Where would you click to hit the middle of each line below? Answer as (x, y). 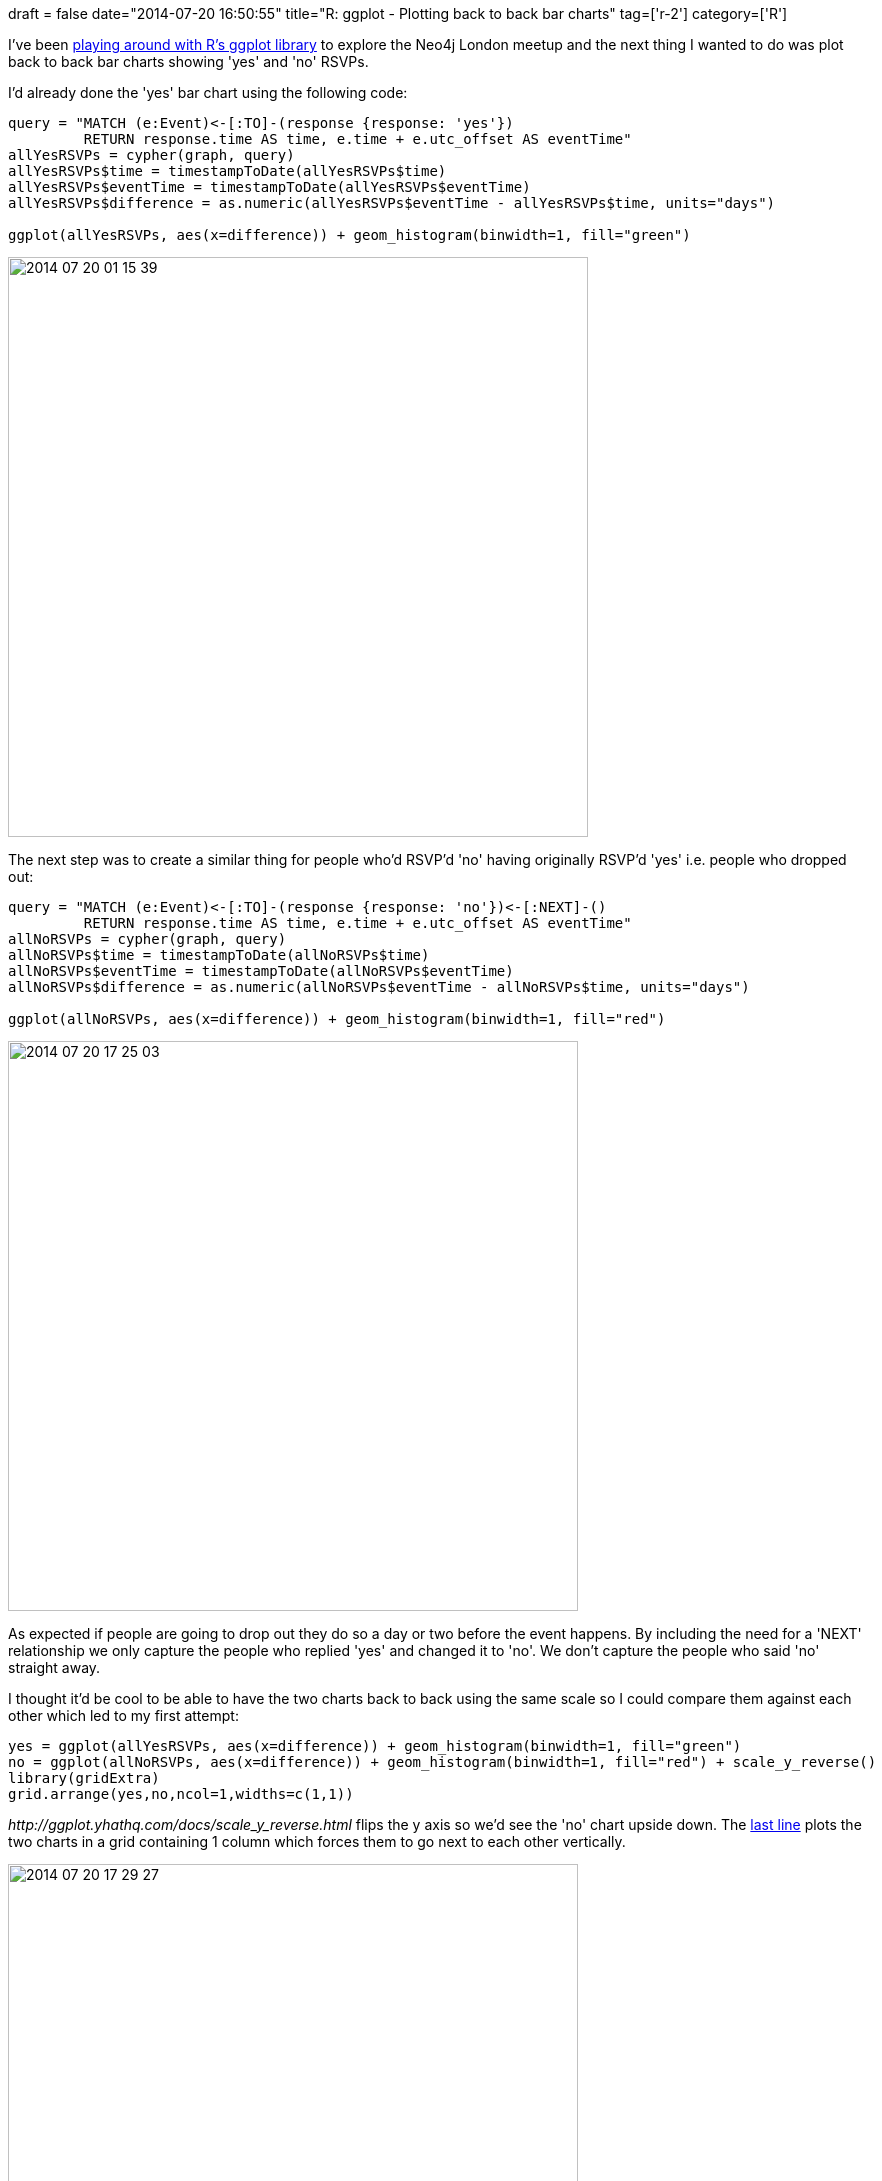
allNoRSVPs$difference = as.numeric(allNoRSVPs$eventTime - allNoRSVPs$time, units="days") (379, 987)
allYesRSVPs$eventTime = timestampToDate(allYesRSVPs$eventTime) (269, 187)
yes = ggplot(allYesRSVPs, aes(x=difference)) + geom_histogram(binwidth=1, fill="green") (375, 1746)
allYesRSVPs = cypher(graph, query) (151, 155)
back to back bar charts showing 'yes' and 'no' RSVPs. (188, 61)
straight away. (54, 1667)
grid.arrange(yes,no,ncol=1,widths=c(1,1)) (181, 1794)
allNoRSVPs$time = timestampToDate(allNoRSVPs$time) (219, 955)
